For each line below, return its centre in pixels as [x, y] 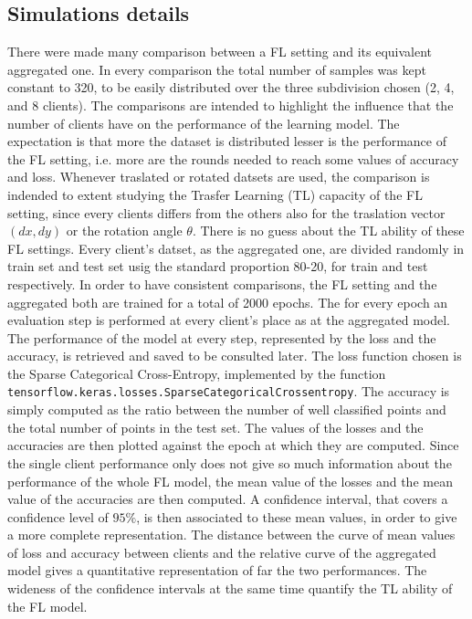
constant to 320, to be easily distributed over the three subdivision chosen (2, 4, [231, 87]
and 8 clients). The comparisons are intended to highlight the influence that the [231, 105]
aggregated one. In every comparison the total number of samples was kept [217, 69]
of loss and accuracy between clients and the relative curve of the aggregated [222, 552]
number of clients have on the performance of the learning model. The [204, 123]
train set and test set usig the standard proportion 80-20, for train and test [218, 266]
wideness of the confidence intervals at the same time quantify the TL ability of [230, 588]
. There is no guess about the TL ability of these [328, 231]
